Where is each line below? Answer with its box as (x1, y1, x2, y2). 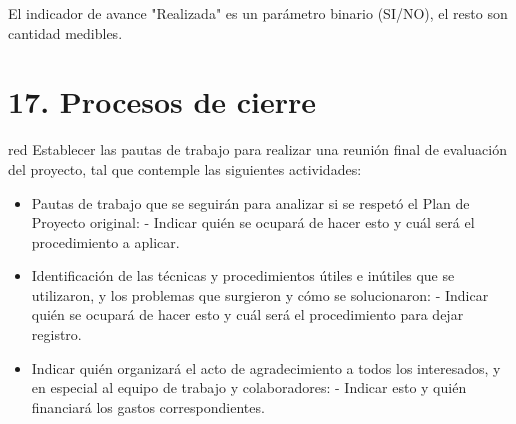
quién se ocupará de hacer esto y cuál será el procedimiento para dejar (31, 304, 464, 325)
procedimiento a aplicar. (31, 231, 180, 252)
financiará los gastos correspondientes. (31, 396, 265, 417)
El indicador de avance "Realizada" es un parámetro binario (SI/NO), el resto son (8, 3, 508, 23)
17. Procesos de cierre (8, 81, 317, 122)
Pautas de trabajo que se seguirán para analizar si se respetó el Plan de (31, 192, 470, 213)
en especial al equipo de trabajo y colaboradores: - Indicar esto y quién (31, 377, 467, 398)
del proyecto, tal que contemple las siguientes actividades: (8, 158, 362, 179)
